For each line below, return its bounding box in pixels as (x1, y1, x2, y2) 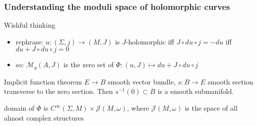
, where (127, 103, 149, 113)
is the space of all (185, 103, 238, 113)
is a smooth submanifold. (157, 86, 234, 96)
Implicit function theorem (4, 76, 82, 86)
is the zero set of (64, 59, 114, 70)
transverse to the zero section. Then (4, 86, 113, 96)
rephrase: (15, 36, 44, 46)
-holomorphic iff (126, 36, 174, 46)
